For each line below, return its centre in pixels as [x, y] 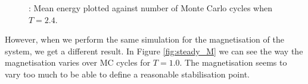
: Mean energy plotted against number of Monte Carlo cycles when [150, 8]
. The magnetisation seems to [233, 62]
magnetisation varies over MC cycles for [78, 62]
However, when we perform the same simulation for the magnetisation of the [144, 39]
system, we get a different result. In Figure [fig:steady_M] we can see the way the [154, 51]
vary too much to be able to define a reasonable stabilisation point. [127, 74]
